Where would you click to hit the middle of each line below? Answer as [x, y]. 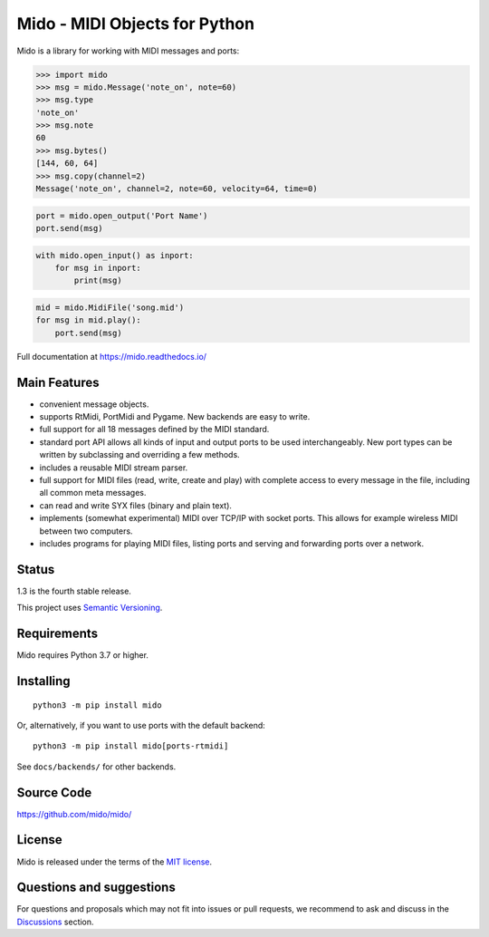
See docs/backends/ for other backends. [96, 767]
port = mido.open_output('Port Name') [122, 216]
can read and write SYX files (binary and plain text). [136, 505]
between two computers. [86, 531]
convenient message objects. [94, 404]
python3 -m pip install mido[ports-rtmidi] [131, 746]
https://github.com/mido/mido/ [74, 814]
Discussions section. [55, 922]
